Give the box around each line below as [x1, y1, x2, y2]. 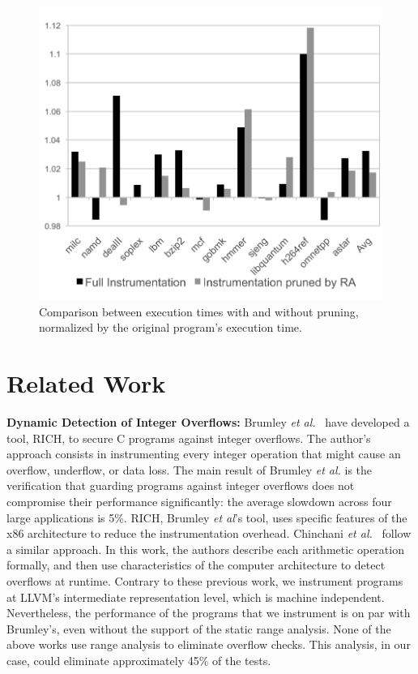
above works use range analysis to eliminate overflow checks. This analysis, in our [6, 636, 411, 653]
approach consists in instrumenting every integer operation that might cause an [6, 445, 401, 462]
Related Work [6, 367, 166, 400]
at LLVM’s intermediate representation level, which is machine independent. [6, 588, 385, 605]
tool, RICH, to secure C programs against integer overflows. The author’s [6, 429, 371, 446]
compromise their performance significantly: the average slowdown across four [6, 493, 392, 510]
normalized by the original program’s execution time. [39, 319, 302, 336]
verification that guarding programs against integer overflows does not [6, 477, 355, 494]
